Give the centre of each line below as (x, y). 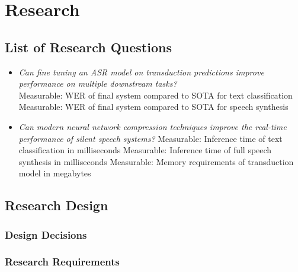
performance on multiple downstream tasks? (98, 83)
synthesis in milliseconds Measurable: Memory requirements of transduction (156, 161)
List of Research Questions (88, 47)
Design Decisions (46, 234)
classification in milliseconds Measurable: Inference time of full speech (145, 150)
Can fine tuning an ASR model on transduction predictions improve (141, 72)
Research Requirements (62, 262)
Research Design (57, 205)
